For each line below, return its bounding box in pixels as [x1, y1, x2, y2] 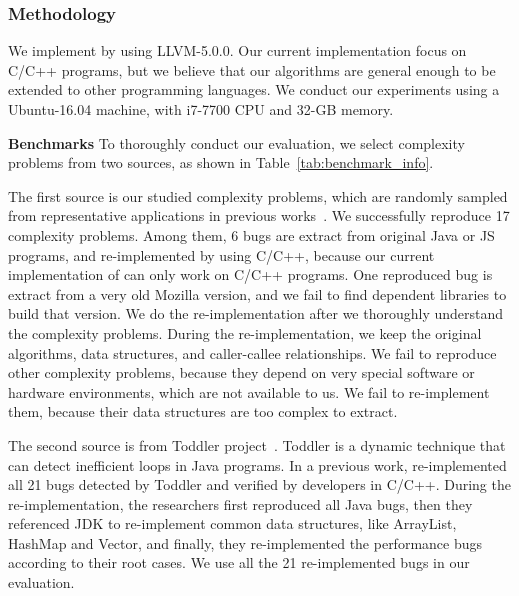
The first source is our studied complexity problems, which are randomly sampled [8, 185, 508, 206]
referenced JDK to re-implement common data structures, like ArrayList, [8, 513, 457, 534]
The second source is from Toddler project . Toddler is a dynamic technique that [8, 434, 506, 455]
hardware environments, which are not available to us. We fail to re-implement [8, 381, 490, 402]
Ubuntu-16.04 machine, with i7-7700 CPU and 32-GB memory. [8, 99, 394, 119]
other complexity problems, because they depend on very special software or [8, 362, 475, 383]
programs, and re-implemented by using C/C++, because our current [8, 244, 435, 265]
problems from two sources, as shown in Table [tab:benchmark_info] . [8, 152, 434, 173]
